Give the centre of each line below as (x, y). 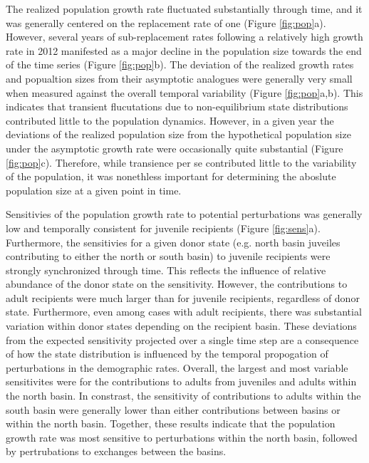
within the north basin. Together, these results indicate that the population (171, 423)
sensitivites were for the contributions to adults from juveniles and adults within (181, 381)
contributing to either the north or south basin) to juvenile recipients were (168, 256)
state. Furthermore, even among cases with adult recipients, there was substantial (184, 312)
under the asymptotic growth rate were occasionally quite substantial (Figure (175, 148)
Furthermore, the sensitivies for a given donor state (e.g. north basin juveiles (173, 242)
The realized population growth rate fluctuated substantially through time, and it (184, 9)
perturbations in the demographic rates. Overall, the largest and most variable (177, 367)
